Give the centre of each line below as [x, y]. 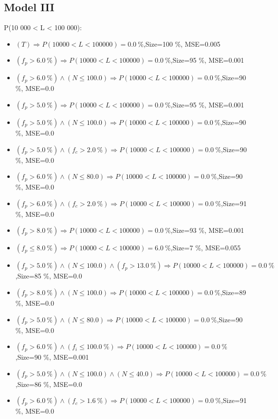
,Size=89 [233, 292]
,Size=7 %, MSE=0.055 [206, 248]
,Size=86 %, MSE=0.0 [49, 384]
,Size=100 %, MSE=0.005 [182, 44]
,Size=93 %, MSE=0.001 [207, 230]
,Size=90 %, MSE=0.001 [52, 357]
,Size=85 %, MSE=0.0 [49, 276]
